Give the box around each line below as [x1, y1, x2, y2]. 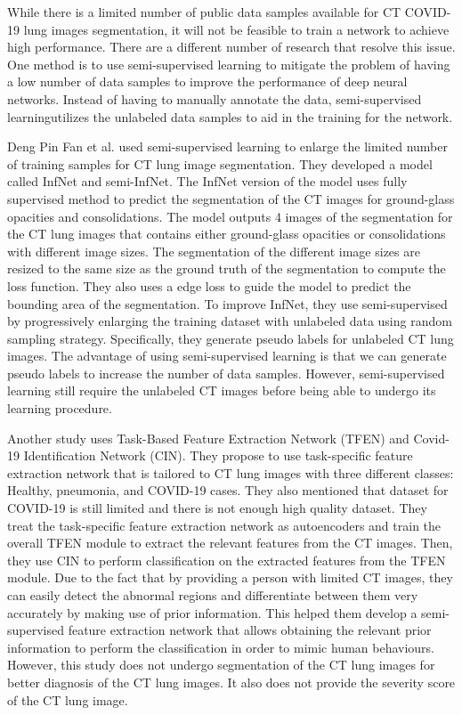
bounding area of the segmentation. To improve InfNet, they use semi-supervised [7, 294, 448, 313]
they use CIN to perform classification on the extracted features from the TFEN [7, 550, 446, 569]
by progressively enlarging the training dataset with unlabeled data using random [7, 312, 452, 330]
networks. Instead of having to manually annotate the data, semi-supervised [7, 89, 422, 108]
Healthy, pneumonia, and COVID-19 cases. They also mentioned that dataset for [7, 481, 449, 500]
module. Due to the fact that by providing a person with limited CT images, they [7, 568, 453, 587]
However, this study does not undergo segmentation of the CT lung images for [7, 655, 435, 674]
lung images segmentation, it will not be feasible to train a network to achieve [23, 20, 450, 38]
